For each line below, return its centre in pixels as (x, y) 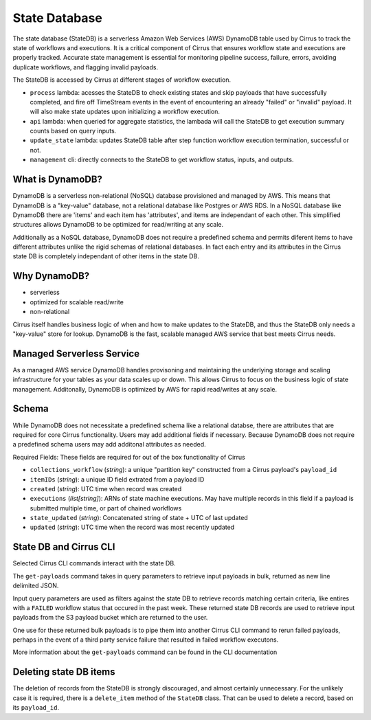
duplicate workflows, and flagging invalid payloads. (85, 67)
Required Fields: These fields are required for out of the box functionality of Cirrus (129, 457)
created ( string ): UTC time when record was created (106, 488)
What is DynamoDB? (58, 180)
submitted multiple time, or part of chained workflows (106, 508)
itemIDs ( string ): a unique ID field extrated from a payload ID (117, 479)
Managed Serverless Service (76, 353)
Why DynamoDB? (51, 276)
